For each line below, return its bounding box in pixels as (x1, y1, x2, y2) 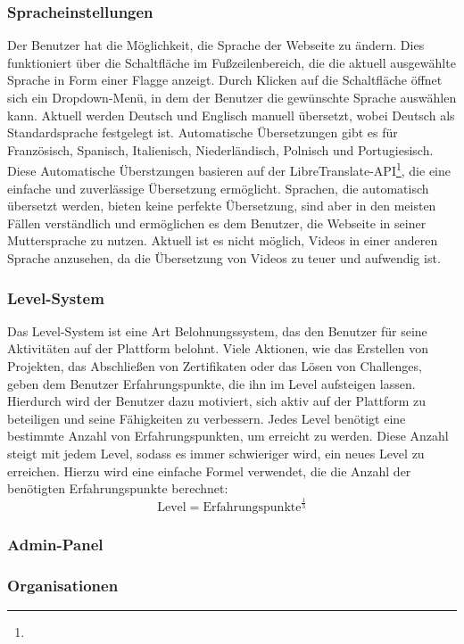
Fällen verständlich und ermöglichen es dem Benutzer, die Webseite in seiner (7, 213, 427, 232)
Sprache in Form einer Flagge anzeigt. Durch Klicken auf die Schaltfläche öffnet (7, 70, 443, 89)
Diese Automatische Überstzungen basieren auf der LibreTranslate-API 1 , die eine (7, 159, 451, 180)
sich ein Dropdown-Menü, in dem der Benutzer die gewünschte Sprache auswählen (7, 88, 457, 106)
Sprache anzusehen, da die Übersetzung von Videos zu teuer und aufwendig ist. (7, 249, 441, 267)
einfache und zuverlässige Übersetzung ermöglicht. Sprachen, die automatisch (7, 178, 429, 197)
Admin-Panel (7, 533, 104, 556)
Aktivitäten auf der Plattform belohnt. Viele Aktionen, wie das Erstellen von (7, 339, 429, 358)
